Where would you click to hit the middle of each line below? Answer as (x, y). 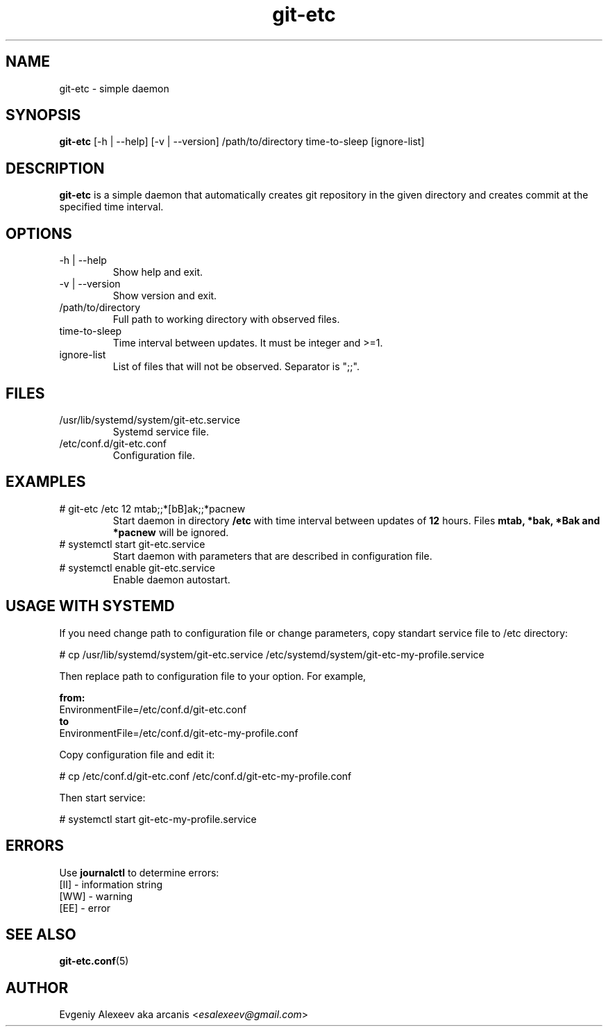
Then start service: (102, 797)
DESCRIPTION (55, 168)
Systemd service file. (161, 431)
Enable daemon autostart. (171, 579)
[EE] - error (85, 908)
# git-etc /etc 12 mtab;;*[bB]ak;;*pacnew (152, 508)
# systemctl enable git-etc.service (137, 567)
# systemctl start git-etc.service (132, 544)
